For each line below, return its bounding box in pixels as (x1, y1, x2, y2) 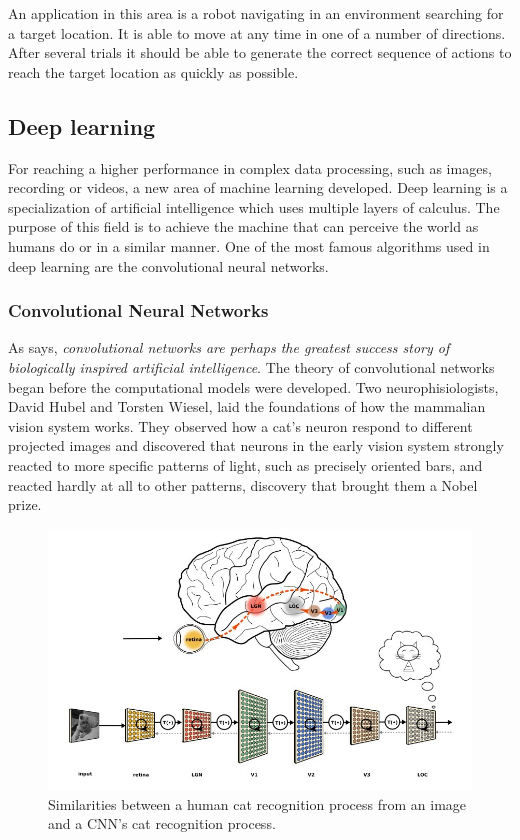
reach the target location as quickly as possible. (8, 61, 299, 82)
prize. (8, 494, 42, 515)
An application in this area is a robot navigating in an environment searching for (8, 3, 504, 23)
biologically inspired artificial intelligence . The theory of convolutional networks (8, 356, 495, 377)
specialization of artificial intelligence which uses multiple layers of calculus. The (8, 196, 500, 217)
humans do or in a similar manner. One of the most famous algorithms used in (8, 235, 490, 256)
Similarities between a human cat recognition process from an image (48, 793, 467, 814)
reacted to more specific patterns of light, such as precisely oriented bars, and (8, 454, 483, 475)
